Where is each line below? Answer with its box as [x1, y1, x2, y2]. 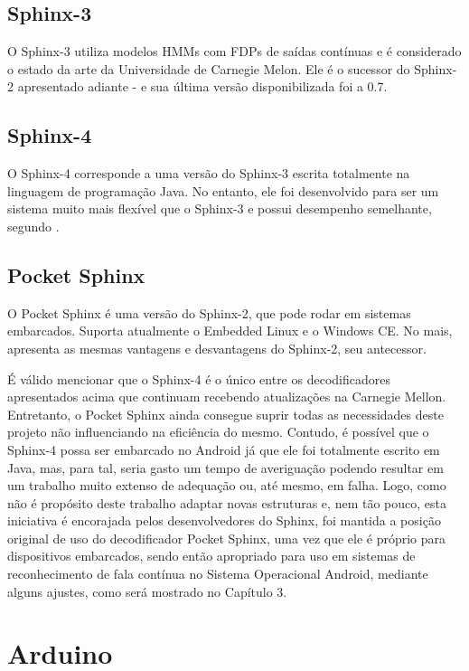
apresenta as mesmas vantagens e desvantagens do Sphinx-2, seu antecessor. [7, 338, 427, 357]
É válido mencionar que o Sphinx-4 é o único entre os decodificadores [7, 369, 390, 388]
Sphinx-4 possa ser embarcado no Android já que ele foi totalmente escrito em [7, 439, 440, 458]
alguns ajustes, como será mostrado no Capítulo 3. [7, 581, 287, 600]
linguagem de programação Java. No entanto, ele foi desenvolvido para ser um [7, 181, 439, 200]
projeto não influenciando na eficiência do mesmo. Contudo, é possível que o [7, 422, 429, 441]
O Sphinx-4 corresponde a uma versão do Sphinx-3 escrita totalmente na [7, 164, 410, 183]
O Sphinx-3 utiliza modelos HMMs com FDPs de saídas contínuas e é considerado [7, 42, 462, 61]
